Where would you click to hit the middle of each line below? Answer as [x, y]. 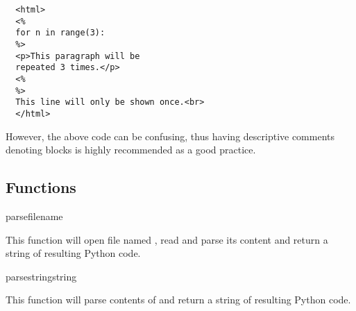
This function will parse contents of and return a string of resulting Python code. [178, 300]
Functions [41, 187]
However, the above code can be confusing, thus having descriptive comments [170, 136]
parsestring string [41, 276]
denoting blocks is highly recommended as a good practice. [131, 150]
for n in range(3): [60, 33]
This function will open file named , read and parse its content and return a [167, 239]
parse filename [34, 216]
